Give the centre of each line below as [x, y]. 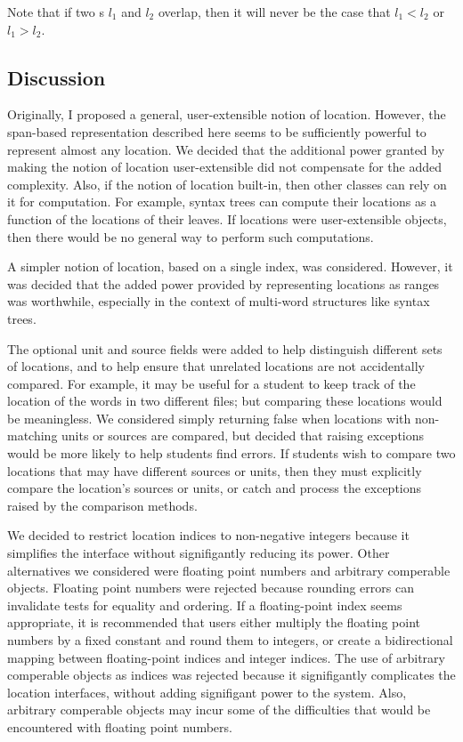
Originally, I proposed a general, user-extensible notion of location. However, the [227, 114]
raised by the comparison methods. [102, 505]
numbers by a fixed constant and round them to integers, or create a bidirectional [230, 640]
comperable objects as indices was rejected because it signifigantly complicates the [231, 675]
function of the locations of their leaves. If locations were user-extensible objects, [227, 218]
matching [32, 436]
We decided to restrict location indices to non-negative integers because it [208, 535]
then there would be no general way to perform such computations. [191, 236]
